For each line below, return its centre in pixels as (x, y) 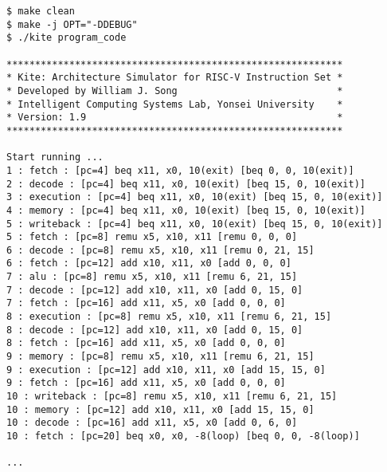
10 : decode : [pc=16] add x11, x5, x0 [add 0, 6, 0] (152, 423)
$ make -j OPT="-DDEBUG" (72, 24)
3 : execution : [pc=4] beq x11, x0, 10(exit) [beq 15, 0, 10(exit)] (195, 197)
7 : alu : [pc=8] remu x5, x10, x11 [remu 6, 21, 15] (152, 277)
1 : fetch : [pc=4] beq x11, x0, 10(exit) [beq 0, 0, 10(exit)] (180, 170)
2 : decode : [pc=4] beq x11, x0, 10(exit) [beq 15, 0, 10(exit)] (186, 184)
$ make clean (41, 11)
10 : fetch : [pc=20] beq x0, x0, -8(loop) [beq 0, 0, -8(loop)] (183, 436)
